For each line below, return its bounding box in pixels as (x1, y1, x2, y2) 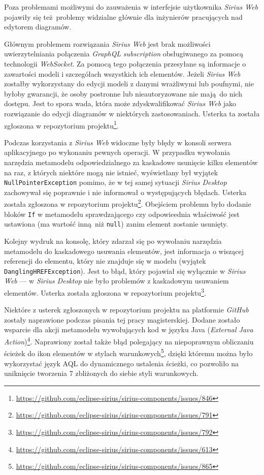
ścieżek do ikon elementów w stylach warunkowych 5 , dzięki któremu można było (4, 346, 253, 358)
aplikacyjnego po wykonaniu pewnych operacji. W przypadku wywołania (4, 147, 230, 157)
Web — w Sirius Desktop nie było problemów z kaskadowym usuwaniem (4, 275, 229, 286)
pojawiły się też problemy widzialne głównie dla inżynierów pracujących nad (4, 11, 243, 22)
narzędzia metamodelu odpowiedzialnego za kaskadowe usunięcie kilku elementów (4, 156, 258, 167)
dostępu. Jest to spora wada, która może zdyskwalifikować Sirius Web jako (4, 98, 237, 109)
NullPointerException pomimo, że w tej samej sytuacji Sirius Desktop (4, 177, 227, 187)
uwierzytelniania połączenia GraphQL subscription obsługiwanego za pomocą (4, 48, 244, 59)
